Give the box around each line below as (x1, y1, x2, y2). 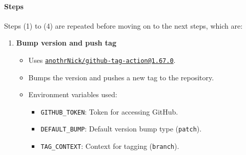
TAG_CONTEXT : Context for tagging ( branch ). (40, 141, 179, 151)
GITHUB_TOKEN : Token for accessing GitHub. (40, 106, 178, 117)
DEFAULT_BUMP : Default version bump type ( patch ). (40, 123, 202, 134)
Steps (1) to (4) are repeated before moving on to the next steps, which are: (4, 20, 243, 31)
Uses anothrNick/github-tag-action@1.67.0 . (28, 54, 176, 65)
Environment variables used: (28, 89, 117, 100)
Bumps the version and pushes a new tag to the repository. (28, 72, 214, 82)
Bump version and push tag (16, 37, 116, 48)
